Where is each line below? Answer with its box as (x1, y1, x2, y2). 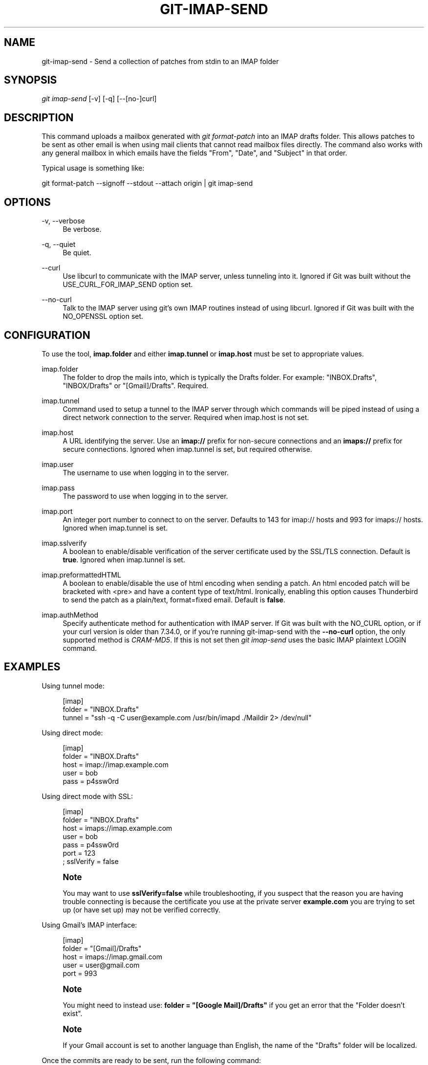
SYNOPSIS (4, 74, 57, 87)
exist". (63, 1009, 83, 1018)
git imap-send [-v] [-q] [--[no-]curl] (42, 94, 157, 103)
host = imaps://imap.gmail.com (63, 952, 163, 961)
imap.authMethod (42, 610, 99, 619)
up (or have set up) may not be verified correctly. (63, 905, 220, 914)
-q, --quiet (42, 240, 76, 249)
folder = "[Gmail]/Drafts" (63, 944, 142, 953)
